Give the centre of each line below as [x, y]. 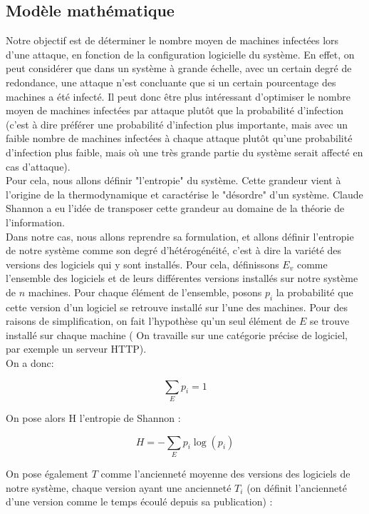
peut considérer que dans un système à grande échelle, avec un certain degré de [179, 68]
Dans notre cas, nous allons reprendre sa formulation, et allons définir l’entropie [180, 236]
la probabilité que [315, 292]
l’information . [35, 222]
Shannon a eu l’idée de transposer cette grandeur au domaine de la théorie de [175, 208]
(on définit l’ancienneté [297, 487]
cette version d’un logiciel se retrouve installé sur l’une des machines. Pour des [177, 307]
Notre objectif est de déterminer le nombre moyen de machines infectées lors [172, 40]
